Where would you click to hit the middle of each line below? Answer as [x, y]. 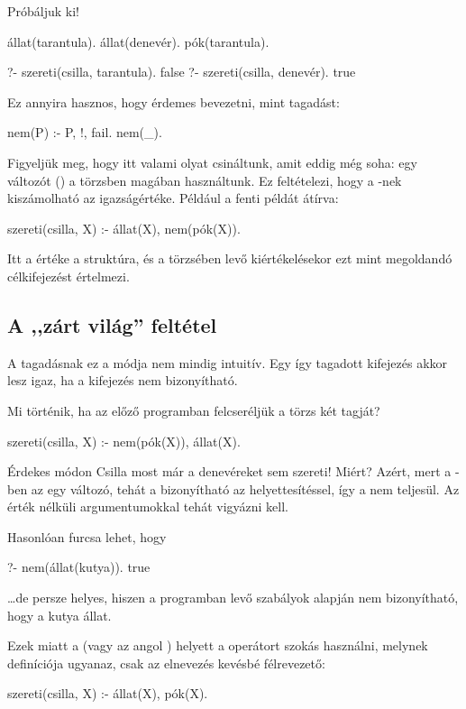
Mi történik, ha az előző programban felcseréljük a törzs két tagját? [194, 410]
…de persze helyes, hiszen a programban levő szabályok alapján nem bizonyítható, [233, 598]
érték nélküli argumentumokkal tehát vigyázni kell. [148, 506]
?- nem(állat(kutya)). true [79, 567]
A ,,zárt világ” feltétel [112, 324]
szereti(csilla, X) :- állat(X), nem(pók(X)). [124, 228]
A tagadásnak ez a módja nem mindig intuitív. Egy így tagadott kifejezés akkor [228, 362]
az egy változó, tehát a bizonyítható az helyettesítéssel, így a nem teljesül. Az [245, 488]
